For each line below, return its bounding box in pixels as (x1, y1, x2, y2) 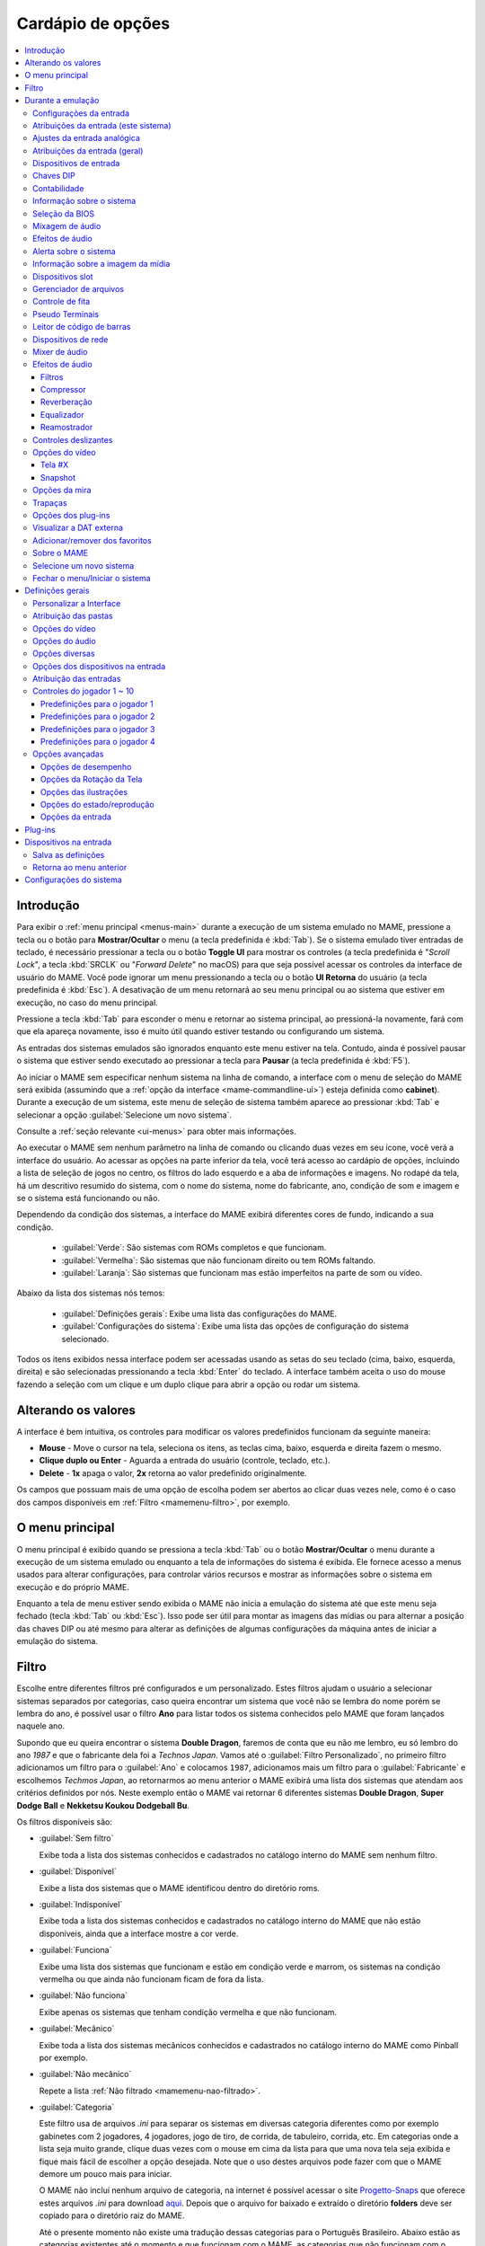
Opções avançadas (32, 748, 104, 759)
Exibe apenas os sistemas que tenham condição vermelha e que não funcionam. (39, 2006, 337, 2017)
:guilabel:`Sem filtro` (39, 1833, 114, 1844)
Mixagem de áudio (32, 221, 101, 232)
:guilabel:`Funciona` (39, 1945, 112, 1956)
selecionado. (61, 1333, 110, 1344)
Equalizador (40, 409, 84, 420)
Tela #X (40, 459, 69, 471)
